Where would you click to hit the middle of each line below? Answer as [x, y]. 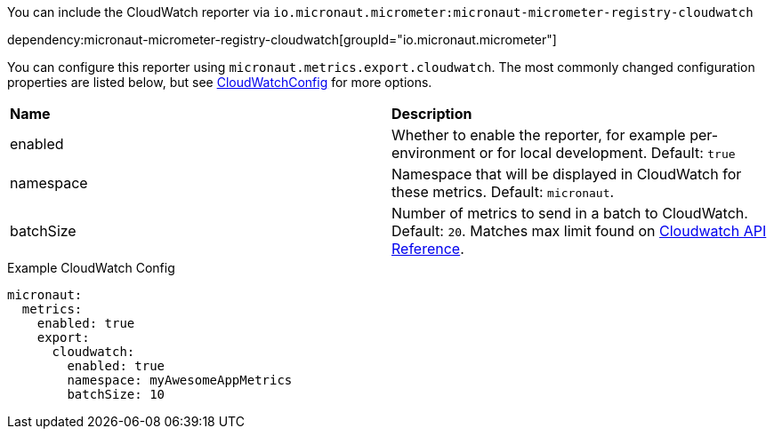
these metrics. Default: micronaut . [503, 192]
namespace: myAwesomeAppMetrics [180, 380]
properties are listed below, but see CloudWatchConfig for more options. [220, 82]
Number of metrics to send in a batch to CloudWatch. [570, 213]
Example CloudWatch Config [91, 268]
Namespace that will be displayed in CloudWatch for [567, 174]
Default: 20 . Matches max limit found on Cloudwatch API [579, 231]
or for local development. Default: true [607, 153]
